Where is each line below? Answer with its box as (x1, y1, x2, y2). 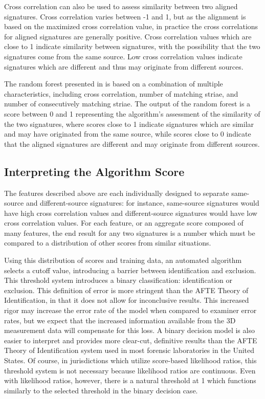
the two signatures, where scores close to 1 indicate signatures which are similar (4, 118, 254, 129)
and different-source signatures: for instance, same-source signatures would (26, 197, 259, 208)
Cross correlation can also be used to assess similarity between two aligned (4, 1, 238, 11)
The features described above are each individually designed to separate (4, 187, 229, 198)
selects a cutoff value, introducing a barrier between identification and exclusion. (4, 264, 256, 275)
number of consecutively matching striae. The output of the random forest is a (4, 98, 251, 109)
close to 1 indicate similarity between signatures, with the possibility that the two (4, 41, 260, 52)
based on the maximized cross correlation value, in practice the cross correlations (4, 21, 258, 32)
